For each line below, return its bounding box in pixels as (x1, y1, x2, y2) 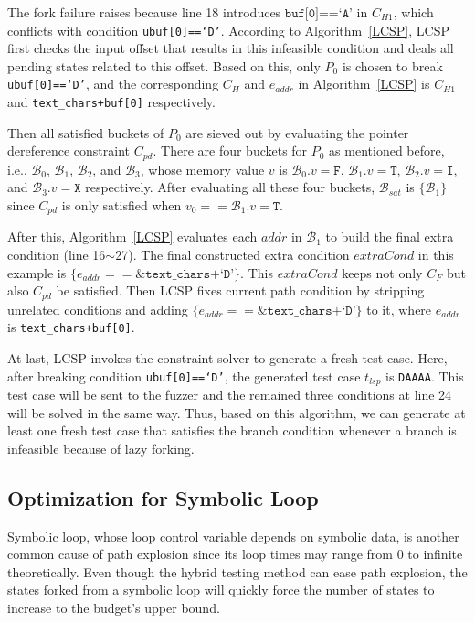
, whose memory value (140, 159, 265, 178)
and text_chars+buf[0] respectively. (7, 92, 216, 112)
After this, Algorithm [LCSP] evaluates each (7, 227, 258, 246)
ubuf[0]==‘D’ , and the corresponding (7, 74, 219, 93)
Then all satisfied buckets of (7, 123, 164, 142)
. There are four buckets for (153, 141, 308, 160)
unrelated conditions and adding (7, 299, 188, 318)
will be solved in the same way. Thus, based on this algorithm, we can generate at (7, 403, 466, 422)
